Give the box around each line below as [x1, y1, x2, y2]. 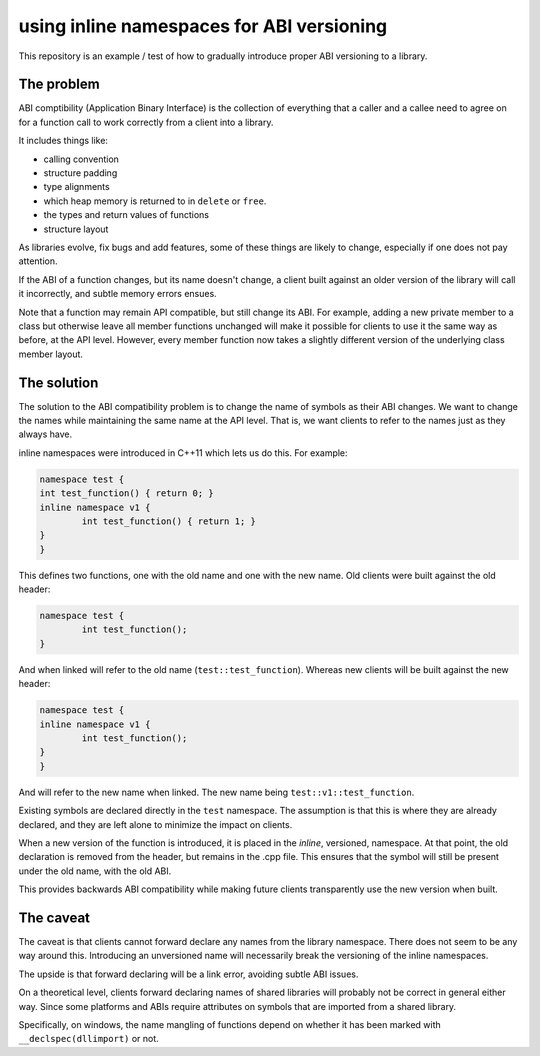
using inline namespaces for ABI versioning [18, 15, 388, 37]
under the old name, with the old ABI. [18, 865, 172, 877]
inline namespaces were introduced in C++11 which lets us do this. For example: [18, 446, 349, 459]
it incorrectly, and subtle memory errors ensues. [18, 288, 217, 300]
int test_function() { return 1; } [81, 515, 257, 527]
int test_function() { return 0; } [39, 488, 214, 499]
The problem [18, 76, 100, 93]
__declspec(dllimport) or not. [18, 1033, 159, 1045]
